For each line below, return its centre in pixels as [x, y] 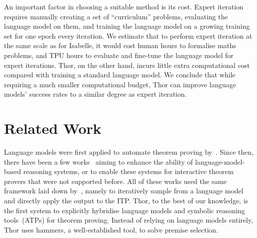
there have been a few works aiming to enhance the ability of [98, 161]
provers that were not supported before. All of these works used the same [116, 181]
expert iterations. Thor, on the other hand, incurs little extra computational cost [127, 65]
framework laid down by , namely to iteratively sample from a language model [124, 191]
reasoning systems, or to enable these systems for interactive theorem [128, 171]
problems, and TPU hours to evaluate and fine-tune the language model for [119, 55]
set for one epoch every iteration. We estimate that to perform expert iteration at [128, 35]
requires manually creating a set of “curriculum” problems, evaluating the [116, 16]
